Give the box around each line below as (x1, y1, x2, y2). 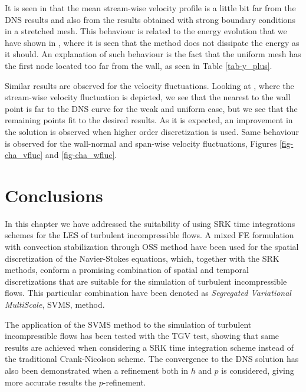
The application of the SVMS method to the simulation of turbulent (5, 318, 252, 330)
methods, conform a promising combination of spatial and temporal (5, 263, 249, 276)
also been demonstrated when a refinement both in (5, 364, 188, 376)
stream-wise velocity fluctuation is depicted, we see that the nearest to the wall (5, 91, 291, 103)
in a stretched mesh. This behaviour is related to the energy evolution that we (5, 25, 287, 37)
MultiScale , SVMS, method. (5, 298, 105, 310)
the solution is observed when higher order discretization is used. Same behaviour (5, 125, 299, 137)
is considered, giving (221, 364, 294, 376)
